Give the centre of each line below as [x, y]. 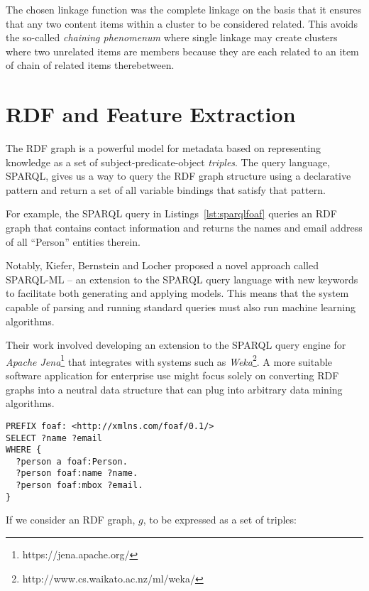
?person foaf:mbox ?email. [79, 486]
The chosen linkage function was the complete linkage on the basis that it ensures [183, 9]
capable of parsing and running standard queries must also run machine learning [181, 307]
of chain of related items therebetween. [90, 65]
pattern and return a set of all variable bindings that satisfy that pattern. [166, 189]
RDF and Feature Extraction [151, 114]
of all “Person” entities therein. [73, 241]
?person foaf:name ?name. [77, 473]
